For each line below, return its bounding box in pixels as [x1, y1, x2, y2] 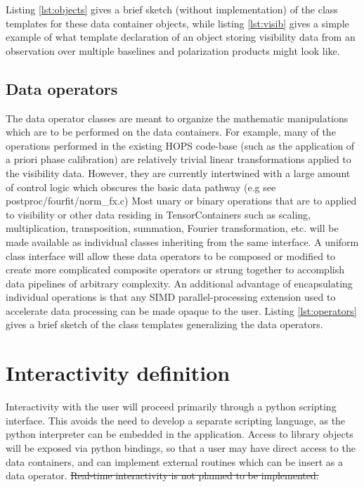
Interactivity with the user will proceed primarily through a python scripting [6, 399, 337, 414]
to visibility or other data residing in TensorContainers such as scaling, [6, 207, 311, 221]
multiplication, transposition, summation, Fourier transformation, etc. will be [6, 221, 339, 235]
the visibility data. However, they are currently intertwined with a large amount [6, 165, 351, 180]
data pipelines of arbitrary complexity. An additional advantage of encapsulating [6, 275, 353, 290]
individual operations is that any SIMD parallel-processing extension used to [6, 290, 336, 304]
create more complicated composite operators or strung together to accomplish [6, 262, 344, 277]
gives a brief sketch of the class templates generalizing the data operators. [6, 317, 323, 332]
